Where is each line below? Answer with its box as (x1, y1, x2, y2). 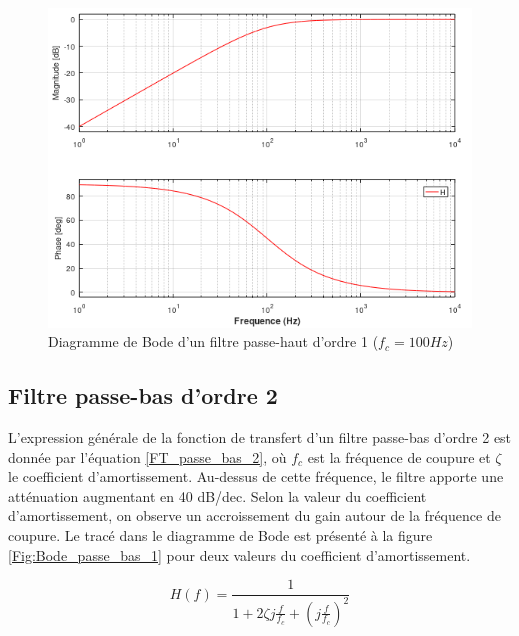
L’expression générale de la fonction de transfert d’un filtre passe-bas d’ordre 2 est (8, 427, 512, 448)
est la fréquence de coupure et (307, 446, 491, 467)
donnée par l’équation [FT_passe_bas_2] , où (8, 446, 287, 467)
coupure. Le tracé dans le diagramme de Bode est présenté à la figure (8, 525, 433, 546)
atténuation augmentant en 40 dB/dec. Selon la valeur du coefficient (8, 485, 427, 506)
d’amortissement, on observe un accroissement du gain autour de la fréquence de (8, 505, 501, 526)
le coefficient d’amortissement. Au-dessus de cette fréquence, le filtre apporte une (8, 466, 504, 487)
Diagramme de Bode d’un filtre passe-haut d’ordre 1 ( (48, 331, 379, 352)
